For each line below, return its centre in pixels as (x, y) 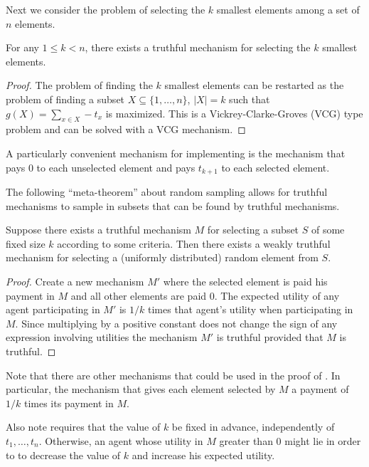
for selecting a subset (253, 230)
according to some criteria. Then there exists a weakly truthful (194, 243)
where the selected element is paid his (245, 281)
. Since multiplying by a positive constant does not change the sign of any (176, 323)
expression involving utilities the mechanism (102, 337)
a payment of (320, 389)
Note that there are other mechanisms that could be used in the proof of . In (173, 375)
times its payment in (69, 403)
